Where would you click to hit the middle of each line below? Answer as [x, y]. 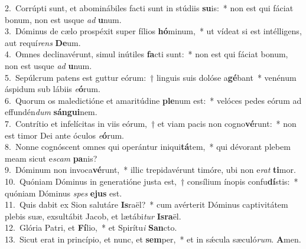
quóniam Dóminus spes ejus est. [64, 193]
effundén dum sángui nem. [51, 112]
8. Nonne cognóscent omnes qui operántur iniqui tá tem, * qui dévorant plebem [148, 147]
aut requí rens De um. [43, 42]
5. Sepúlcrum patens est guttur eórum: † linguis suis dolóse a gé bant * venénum [151, 77]
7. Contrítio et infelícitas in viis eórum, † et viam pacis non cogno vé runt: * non [151, 123]
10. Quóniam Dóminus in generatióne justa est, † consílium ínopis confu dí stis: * [152, 181]
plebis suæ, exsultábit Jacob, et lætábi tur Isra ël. [93, 216]
